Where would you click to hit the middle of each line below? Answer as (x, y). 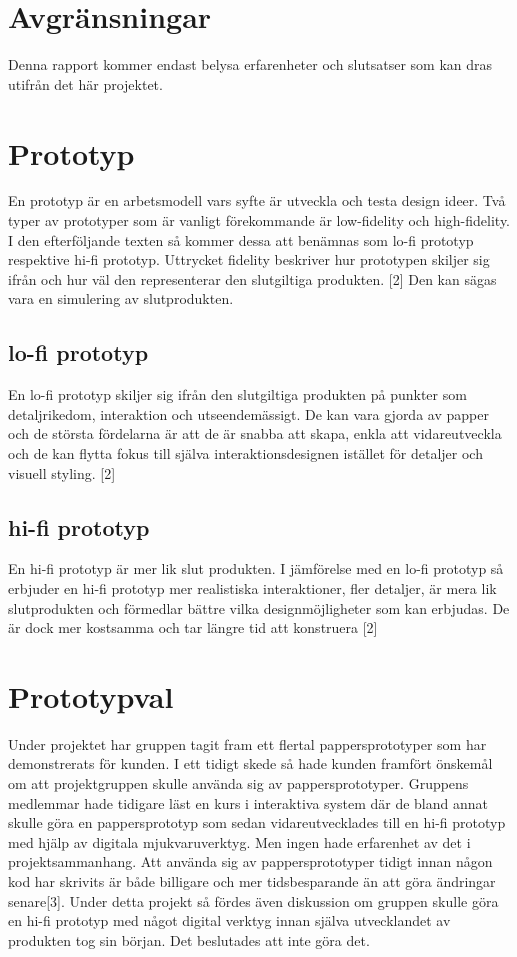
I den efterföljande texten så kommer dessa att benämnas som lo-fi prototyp (241, 239)
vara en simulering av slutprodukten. (121, 298)
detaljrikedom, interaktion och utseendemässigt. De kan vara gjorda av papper (248, 413)
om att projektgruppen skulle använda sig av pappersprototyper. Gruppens (238, 783)
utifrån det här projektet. (85, 83)
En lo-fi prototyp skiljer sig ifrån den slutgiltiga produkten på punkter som (237, 394)
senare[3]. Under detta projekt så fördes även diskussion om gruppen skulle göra (253, 900)
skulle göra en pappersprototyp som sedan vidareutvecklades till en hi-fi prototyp (257, 822)
